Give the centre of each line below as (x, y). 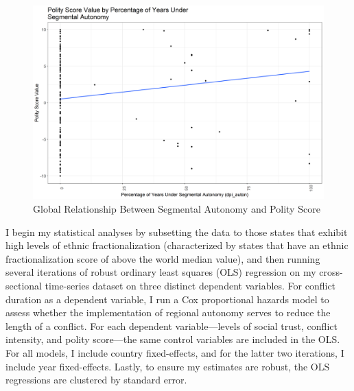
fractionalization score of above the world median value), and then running (163, 258)
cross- (331, 272)
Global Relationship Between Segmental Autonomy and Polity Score (177, 208)
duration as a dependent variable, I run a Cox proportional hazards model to (167, 299)
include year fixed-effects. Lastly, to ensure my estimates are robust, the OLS (168, 366)
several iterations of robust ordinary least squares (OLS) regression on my (161, 272)
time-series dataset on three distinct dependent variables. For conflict (190, 285)
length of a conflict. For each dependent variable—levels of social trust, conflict (172, 325)
